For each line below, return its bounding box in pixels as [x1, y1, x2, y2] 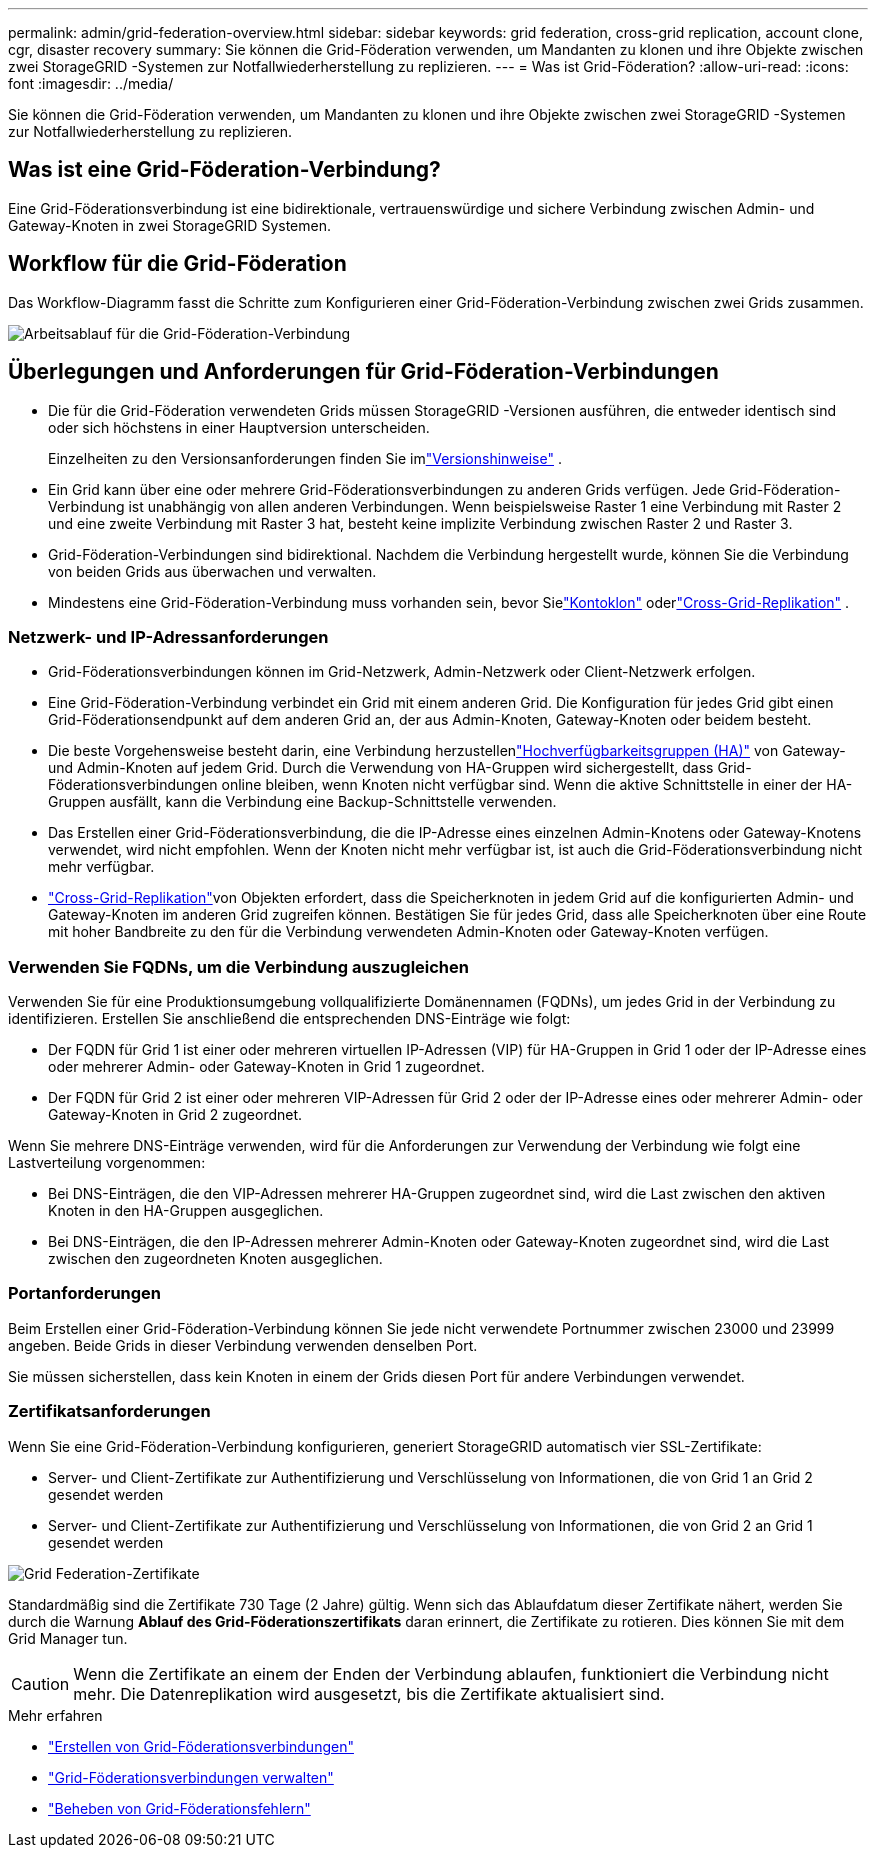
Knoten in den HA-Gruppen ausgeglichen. [48, 1202, 324, 1220]
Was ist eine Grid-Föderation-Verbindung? [8, 157, 441, 183]
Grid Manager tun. [8, 1629, 128, 1647]
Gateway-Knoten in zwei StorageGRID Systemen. [8, 216, 331, 234]
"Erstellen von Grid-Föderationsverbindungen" [48, 1737, 354, 1755]
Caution [11, 1673, 70, 1694]
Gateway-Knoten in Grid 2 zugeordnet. [48, 1106, 303, 1124]
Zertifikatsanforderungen [8, 1401, 211, 1422]
